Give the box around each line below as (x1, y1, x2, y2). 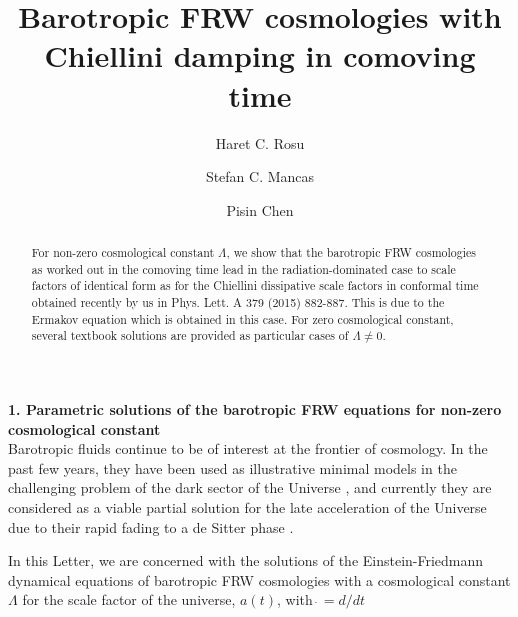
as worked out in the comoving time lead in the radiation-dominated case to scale (31, 260, 456, 277)
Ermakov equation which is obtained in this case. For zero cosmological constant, (31, 310, 454, 327)
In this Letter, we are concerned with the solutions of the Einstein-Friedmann (8, 550, 484, 571)
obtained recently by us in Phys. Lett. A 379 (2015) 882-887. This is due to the (31, 294, 445, 311)
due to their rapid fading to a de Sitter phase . (8, 516, 294, 537)
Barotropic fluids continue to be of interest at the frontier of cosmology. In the (8, 438, 488, 459)
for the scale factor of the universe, (22, 589, 236, 610)
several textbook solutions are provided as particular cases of (31, 327, 349, 344)
